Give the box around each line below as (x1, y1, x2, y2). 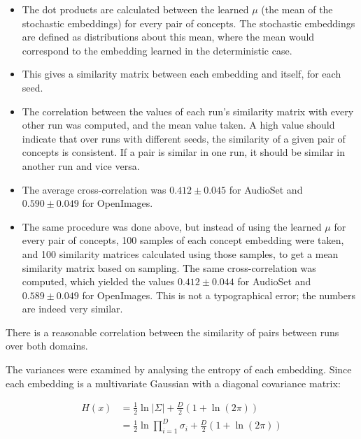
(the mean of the (261, 2, 333, 16)
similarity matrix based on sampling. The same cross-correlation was (22, 260, 316, 275)
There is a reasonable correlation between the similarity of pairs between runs (6, 324, 339, 339)
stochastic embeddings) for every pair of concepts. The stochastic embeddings (22, 15, 355, 30)
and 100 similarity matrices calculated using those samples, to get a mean (22, 246, 339, 261)
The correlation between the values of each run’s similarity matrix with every (22, 103, 354, 118)
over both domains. (6, 338, 88, 353)
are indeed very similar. (22, 301, 123, 316)
